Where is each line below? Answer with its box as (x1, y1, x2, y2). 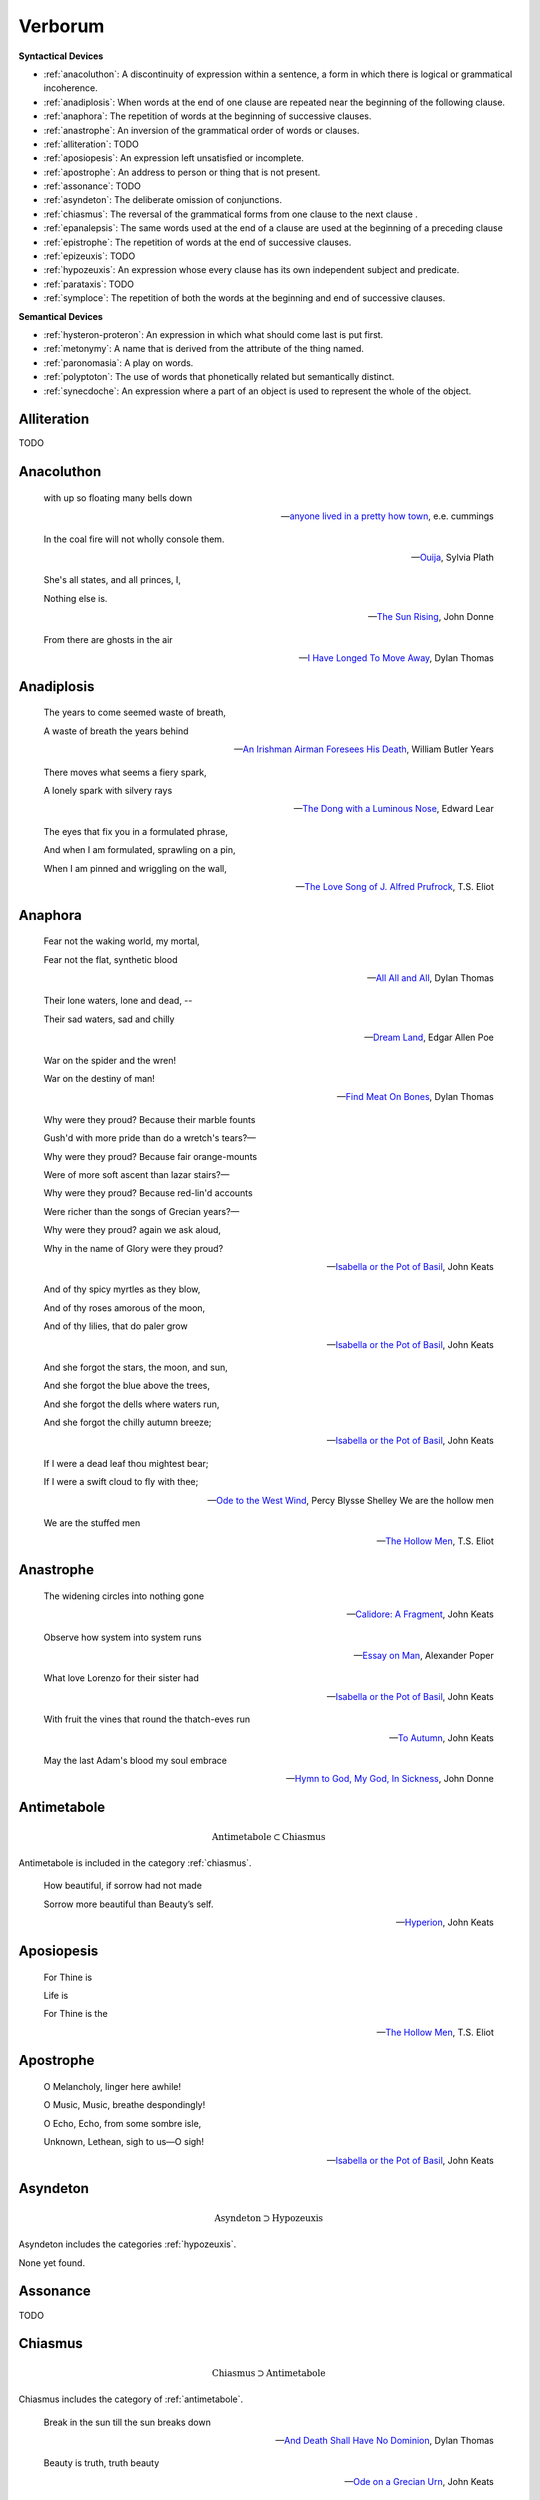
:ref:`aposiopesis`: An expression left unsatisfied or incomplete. (43, 152, 305, 164)
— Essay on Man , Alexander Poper (353, 1649, 494, 1661)
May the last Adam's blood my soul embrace (43, 1754, 227, 1766)
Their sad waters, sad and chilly (43, 1013, 175, 1025)
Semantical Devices (18, 310, 104, 322)
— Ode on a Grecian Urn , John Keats (344, 2475, 494, 2487)
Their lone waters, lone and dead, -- (43, 995, 193, 1007)
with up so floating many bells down (43, 491, 193, 504)
